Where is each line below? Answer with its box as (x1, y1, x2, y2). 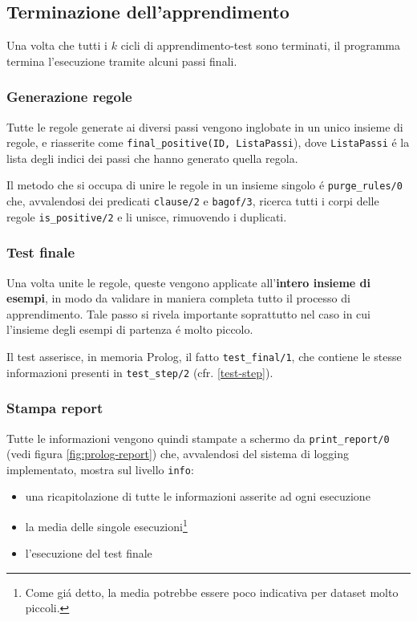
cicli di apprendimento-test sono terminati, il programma (120, 37, 401, 54)
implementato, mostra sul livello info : (6, 461, 194, 477)
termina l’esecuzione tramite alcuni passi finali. (6, 52, 237, 69)
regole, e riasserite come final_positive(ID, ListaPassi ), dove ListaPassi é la (6, 134, 410, 151)
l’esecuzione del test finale (25, 545, 152, 562)
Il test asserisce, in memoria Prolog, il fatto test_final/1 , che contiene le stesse (6, 348, 402, 365)
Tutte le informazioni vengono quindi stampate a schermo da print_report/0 (6, 429, 390, 446)
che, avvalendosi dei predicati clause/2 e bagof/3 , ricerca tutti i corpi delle (6, 193, 379, 209)
